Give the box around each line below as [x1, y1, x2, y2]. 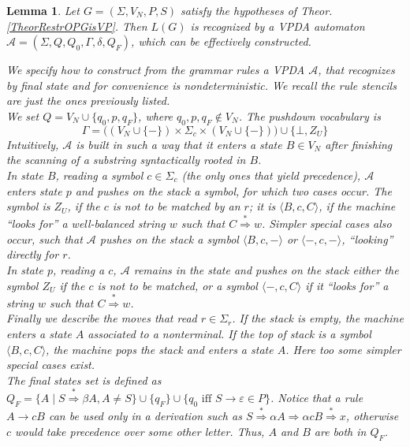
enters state [6, 182, 62, 199]
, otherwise [345, 408, 399, 424]
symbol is [6, 198, 50, 214]
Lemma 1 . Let [6, 2, 80, 18]
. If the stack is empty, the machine [232, 310, 404, 326]
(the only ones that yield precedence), [181, 166, 361, 183]
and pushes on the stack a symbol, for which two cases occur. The [75, 182, 392, 199]
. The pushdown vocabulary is [238, 107, 381, 124]
